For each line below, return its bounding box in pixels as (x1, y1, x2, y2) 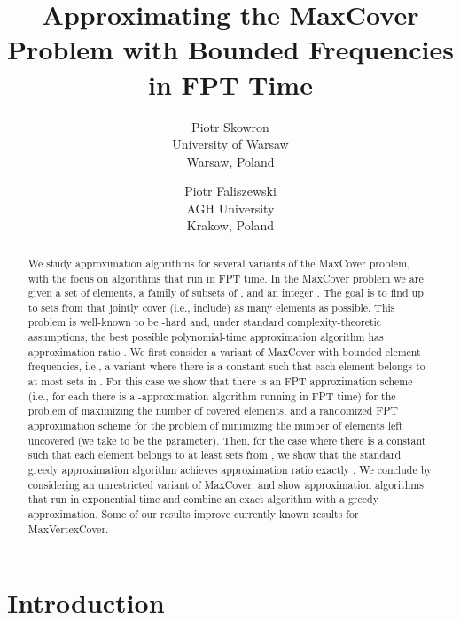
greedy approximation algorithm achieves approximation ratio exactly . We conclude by (27, 462, 433, 477)
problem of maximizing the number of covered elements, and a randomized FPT (27, 403, 398, 418)
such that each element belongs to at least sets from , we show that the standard (27, 447, 402, 462)
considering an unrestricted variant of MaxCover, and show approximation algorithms (27, 477, 424, 492)
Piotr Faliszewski (184, 182, 277, 200)
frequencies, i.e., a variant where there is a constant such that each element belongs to (27, 359, 425, 374)
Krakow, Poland (186, 216, 275, 235)
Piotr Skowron (191, 117, 269, 136)
